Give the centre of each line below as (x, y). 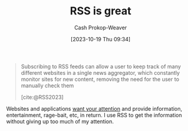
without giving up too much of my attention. (60, 121)
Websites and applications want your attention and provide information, (94, 108)
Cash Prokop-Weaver (101, 28)
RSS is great (101, 11)
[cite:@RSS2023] (42, 97)
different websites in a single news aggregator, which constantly (100, 72)
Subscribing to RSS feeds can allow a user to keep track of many (101, 66)
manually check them (47, 86)
